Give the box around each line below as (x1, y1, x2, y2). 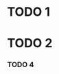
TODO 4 (7, 60, 34, 69)
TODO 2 (7, 36, 53, 51)
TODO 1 (7, 4, 50, 20)
